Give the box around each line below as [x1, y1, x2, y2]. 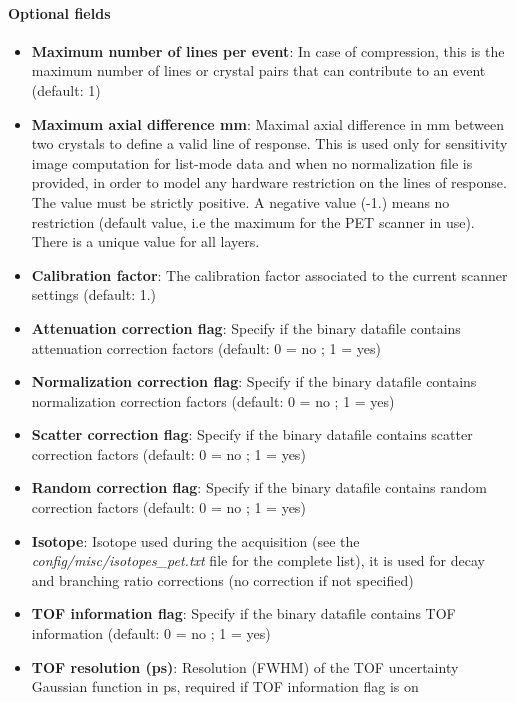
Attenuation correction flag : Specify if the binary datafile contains [31, 317, 461, 338]
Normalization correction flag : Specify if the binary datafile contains [31, 371, 477, 392]
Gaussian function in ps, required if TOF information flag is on [31, 676, 419, 697]
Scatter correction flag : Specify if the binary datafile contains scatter [31, 424, 473, 445]
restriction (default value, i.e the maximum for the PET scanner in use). [31, 211, 475, 232]
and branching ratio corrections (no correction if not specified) [31, 569, 414, 590]
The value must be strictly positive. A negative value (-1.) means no [31, 191, 450, 212]
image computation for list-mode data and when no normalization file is [31, 152, 473, 173]
